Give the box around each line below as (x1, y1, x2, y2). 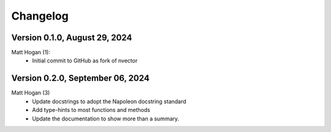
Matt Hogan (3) (11, 89, 50, 97)
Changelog (11, 9, 69, 23)
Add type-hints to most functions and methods (32, 106, 150, 114)
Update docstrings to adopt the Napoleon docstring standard (32, 98, 186, 105)
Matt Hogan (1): (11, 49, 51, 56)
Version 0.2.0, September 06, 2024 (11, 73, 150, 84)
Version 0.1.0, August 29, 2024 (11, 32, 132, 43)
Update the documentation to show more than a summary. (32, 115, 180, 122)
